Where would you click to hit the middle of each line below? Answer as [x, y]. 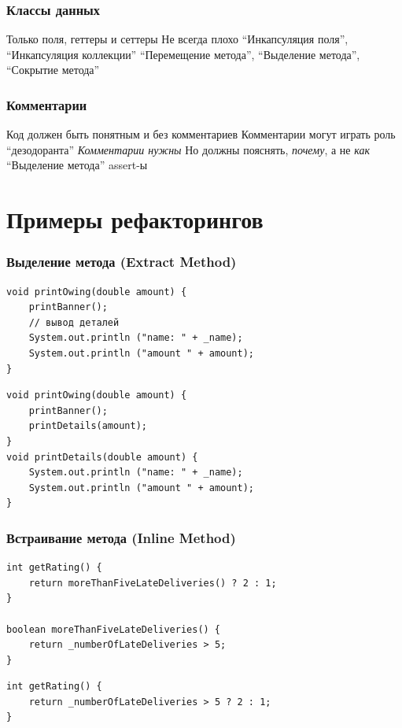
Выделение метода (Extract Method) [122, 262]
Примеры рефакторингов [135, 219]
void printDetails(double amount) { [102, 457]
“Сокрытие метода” [53, 70]
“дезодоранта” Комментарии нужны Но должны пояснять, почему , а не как [188, 149]
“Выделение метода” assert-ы [77, 165]
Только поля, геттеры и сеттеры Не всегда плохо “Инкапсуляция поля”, [177, 39]
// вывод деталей [74, 322]
